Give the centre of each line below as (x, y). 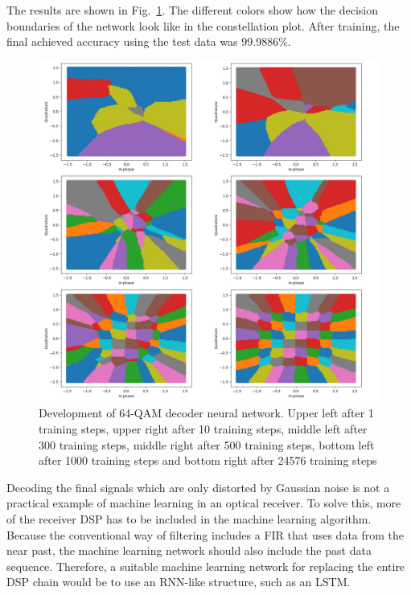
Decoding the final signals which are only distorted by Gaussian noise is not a (198, 487)
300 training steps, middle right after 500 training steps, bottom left (207, 444)
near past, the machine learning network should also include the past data (189, 550)
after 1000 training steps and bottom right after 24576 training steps (208, 460)
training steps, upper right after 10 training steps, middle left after (203, 428)
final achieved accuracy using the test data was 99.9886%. (149, 41)
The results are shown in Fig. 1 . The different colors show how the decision (192, 10)
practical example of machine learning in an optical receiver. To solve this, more (204, 503)
